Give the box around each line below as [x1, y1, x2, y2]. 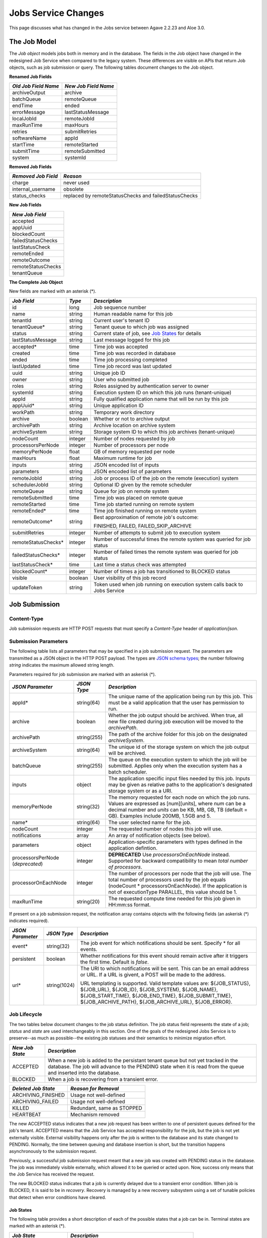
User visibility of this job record [93, 574, 167, 581]
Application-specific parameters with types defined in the [108, 838, 243, 845]
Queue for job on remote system [93, 488, 169, 495]
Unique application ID [93, 402, 144, 409]
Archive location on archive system [93, 421, 176, 428]
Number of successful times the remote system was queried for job [93, 535, 251, 542]
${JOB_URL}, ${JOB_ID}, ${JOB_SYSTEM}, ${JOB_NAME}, [80, 986, 218, 993]
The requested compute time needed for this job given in [108, 895, 241, 902]
